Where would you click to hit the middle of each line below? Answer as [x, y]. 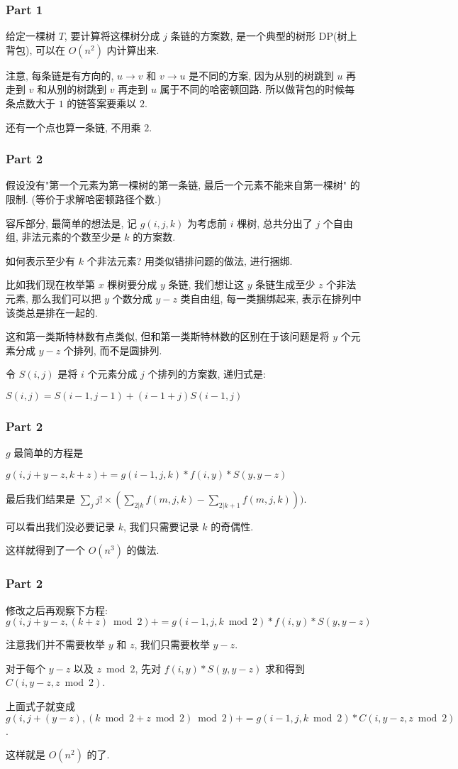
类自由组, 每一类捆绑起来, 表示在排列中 [271, 298]
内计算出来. [133, 49]
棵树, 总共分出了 [275, 223]
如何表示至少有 [40, 260]
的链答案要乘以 [102, 103]
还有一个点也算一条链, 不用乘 [73, 127]
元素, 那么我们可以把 [54, 298]
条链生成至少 [285, 284]
